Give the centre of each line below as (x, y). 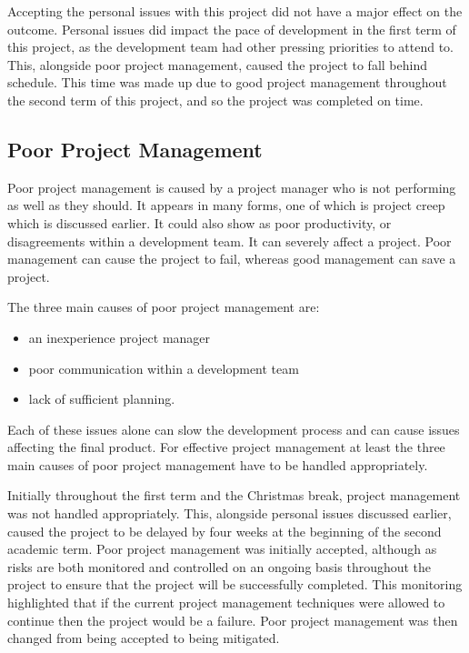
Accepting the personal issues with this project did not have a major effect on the (235, 11)
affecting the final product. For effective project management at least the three (226, 447)
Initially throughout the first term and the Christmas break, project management (234, 495)
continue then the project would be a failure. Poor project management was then (233, 620)
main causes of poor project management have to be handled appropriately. (218, 464)
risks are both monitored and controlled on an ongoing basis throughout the (220, 566)
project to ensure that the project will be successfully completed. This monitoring (235, 584)
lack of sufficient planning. (102, 399)
